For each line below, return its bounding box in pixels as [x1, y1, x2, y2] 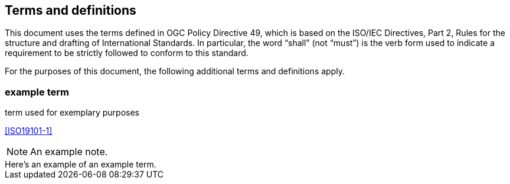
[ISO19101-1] [5, 126, 53, 136]
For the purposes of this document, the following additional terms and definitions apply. [5, 66, 345, 77]
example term [5, 86, 69, 98]
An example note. [30, 146, 108, 158]
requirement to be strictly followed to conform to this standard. [5, 48, 249, 58]
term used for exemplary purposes [5, 107, 139, 118]
